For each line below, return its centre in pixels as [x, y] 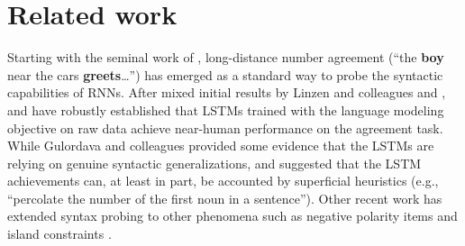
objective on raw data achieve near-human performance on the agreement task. [225, 128]
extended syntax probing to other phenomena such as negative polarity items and [232, 216]
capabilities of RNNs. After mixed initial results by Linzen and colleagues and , [227, 92]
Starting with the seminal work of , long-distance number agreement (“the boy [226, 57]
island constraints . [59, 234]
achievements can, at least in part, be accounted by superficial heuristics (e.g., [223, 181]
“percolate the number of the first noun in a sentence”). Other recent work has [225, 198]
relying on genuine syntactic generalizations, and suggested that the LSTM [214, 163]
